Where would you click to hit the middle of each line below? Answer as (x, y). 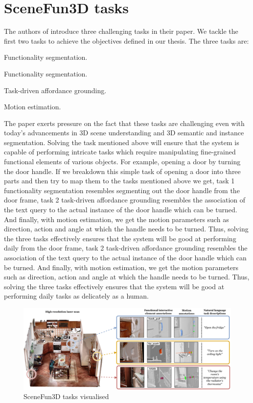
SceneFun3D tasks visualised (66, 396)
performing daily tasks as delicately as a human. (76, 296)
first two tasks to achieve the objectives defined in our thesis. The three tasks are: (126, 40)
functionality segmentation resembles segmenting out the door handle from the (122, 190)
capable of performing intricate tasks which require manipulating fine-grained (120, 152)
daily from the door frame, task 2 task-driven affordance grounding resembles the (126, 248)
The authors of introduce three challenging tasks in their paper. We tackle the (121, 31)
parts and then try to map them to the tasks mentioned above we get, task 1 (119, 181)
